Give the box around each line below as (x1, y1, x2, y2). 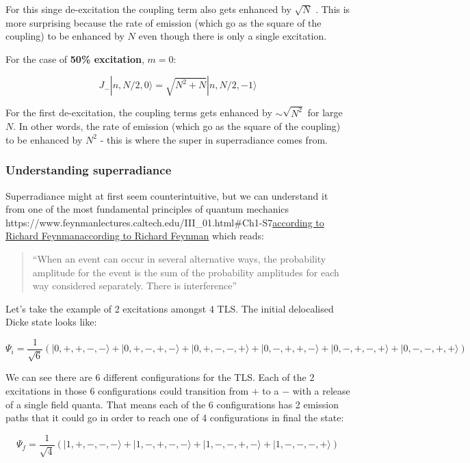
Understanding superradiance (5, 161, 172, 178)
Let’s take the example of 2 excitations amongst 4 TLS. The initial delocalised (5, 301, 334, 315)
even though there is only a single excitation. (138, 29, 327, 43)
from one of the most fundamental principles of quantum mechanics (5, 202, 289, 216)
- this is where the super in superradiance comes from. (100, 132, 328, 146)
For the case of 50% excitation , (5, 51, 144, 66)
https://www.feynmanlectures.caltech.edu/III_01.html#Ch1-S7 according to (5, 215, 324, 229)
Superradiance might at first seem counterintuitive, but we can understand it (5, 188, 328, 202)
